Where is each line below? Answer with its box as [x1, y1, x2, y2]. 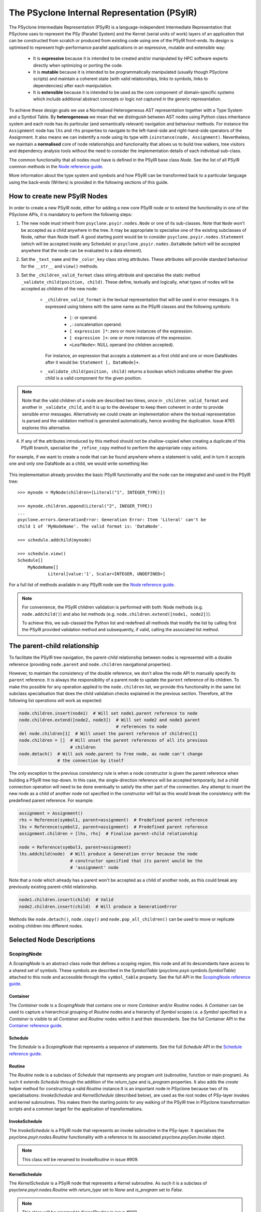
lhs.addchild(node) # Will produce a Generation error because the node [19, 851, 198, 857]
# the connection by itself [57, 758, 124, 764]
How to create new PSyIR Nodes [9, 192, 108, 200]
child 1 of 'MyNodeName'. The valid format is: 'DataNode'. [17, 524, 163, 529]
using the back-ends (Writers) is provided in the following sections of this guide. [9, 179, 169, 185]
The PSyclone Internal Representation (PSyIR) [9, 7, 197, 18]
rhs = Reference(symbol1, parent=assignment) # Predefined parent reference [19, 817, 208, 823]
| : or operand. [69, 315, 98, 320]
